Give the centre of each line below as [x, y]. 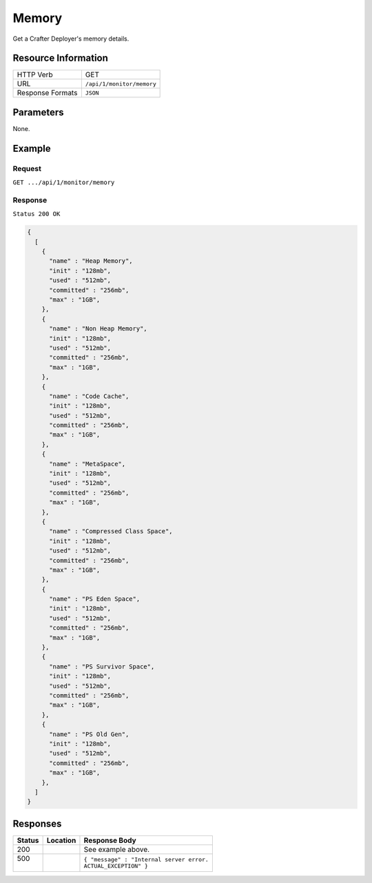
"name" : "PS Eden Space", [95, 599]
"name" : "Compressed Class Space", [111, 532]
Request [27, 168]
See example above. [117, 849]
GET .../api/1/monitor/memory [64, 182]
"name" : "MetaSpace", [87, 464]
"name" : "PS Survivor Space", [102, 666]
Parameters [38, 112]
